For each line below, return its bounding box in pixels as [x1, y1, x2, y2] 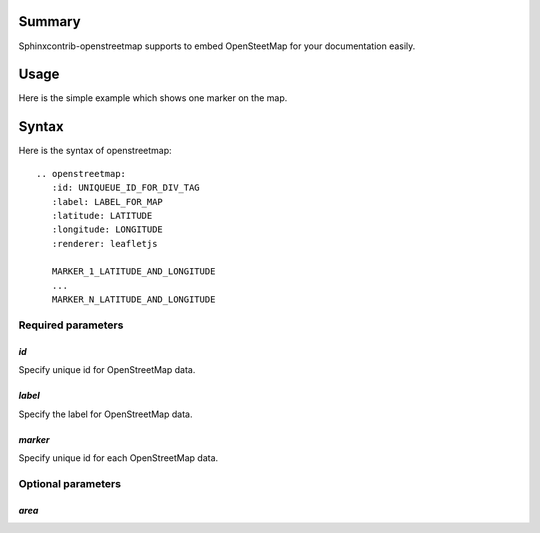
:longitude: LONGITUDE [51, 224, 164, 235]
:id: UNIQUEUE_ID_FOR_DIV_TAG [51, 182, 200, 194]
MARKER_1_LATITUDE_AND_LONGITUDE [51, 266, 216, 277]
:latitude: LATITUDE [51, 210, 153, 221]
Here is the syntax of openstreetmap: [18, 145, 172, 157]
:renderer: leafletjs [51, 238, 158, 249]
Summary [18, 13, 81, 30]
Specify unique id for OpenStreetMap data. [18, 364, 196, 376]
